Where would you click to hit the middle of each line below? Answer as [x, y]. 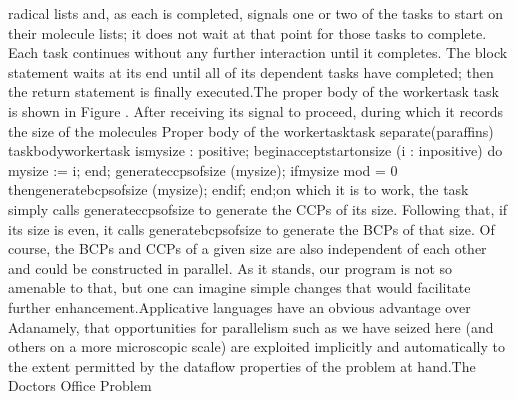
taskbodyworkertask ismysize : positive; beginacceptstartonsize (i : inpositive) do [255, 150]
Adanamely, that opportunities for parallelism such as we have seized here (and [251, 326]
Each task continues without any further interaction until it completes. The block [258, 52]
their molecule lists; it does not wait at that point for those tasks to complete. [247, 32]
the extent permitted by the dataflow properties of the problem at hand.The [242, 365]
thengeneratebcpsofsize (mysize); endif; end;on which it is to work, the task [238, 189]
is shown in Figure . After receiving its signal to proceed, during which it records [256, 110]
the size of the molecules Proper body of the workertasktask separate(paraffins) [251, 130]
